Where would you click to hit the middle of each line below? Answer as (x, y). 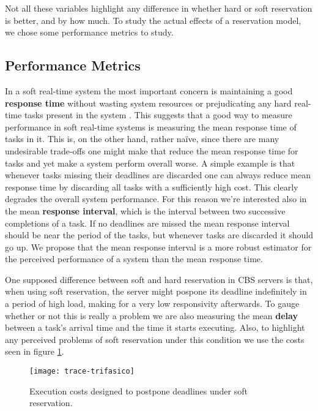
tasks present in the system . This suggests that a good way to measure (158, 115)
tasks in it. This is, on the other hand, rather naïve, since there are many (142, 139)
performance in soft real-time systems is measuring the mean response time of (151, 126)
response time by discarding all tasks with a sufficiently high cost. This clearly (152, 187)
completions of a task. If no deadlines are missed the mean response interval (147, 223)
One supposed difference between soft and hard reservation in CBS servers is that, (159, 279)
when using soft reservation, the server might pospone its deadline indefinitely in (156, 291)
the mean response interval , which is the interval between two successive (145, 210)
